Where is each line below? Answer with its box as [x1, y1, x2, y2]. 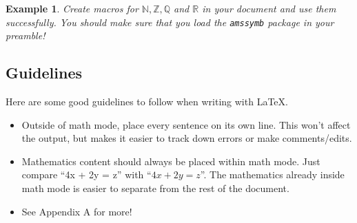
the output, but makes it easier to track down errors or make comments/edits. [21, 131, 352, 145]
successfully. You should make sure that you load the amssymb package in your [6, 14, 334, 29]
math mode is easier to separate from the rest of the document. [21, 181, 289, 195]
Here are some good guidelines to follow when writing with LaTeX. [6, 94, 288, 109]
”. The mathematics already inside [200, 167, 345, 182]
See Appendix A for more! [21, 204, 132, 218]
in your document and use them [202, 1, 336, 15]
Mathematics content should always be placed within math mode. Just [21, 153, 320, 168]
